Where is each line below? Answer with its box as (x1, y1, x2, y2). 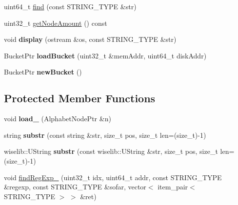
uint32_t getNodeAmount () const (4, 18, 107, 28)
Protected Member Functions (4, 91, 156, 106)
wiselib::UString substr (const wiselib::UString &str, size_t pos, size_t (4, 146, 218, 156)
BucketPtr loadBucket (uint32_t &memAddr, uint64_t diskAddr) (4, 50, 207, 60)
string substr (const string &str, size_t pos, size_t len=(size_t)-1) (4, 130, 206, 140)
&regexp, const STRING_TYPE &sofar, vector (4, 182, 146, 192)
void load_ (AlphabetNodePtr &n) (4, 113, 111, 124)
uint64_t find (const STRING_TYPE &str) (4, 1, 137, 11)
